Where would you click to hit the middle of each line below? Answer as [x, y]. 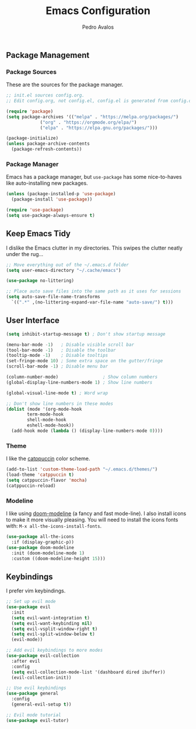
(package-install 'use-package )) [52, 200]
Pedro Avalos [98, 27]
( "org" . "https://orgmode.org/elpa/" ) [88, 122]
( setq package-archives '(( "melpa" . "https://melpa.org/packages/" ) [92, 117]
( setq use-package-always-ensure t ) [50, 216]
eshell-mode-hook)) [51, 425]
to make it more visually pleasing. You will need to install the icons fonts [92, 520]
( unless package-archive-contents [48, 144]
